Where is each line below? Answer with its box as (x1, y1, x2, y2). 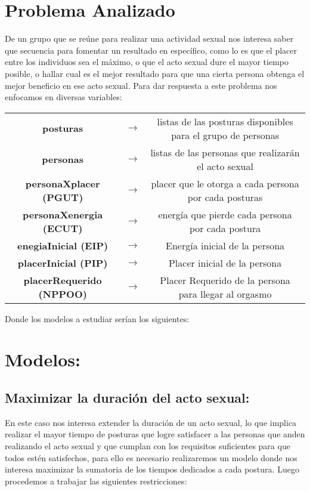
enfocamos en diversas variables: (5, 91, 122, 103)
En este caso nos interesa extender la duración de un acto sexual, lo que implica (5, 416, 297, 428)
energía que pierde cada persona (158, 207, 292, 221)
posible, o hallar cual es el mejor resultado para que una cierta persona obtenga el (5, 67, 305, 79)
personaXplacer (25, 176, 100, 190)
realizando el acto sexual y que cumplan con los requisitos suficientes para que (5, 440, 290, 452)
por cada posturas (187, 190, 263, 204)
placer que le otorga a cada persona (151, 176, 299, 190)
